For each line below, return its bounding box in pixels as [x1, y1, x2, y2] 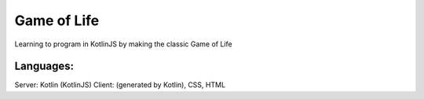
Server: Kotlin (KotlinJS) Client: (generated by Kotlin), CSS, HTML [14, 80, 226, 90]
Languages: [14, 60, 75, 73]
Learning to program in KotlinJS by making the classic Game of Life [14, 39, 232, 49]
